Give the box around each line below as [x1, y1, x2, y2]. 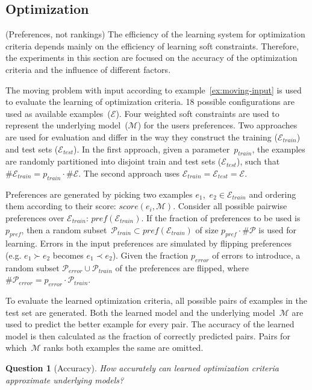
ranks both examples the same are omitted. [43, 341, 204, 354]
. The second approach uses [78, 166, 180, 179]
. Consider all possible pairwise [173, 200, 287, 212]
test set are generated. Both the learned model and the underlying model [5, 306, 275, 318]
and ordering [249, 187, 296, 200]
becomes [52, 248, 84, 261]
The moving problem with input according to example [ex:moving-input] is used [5, 83, 302, 96]
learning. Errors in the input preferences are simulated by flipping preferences [5, 237, 292, 250]
